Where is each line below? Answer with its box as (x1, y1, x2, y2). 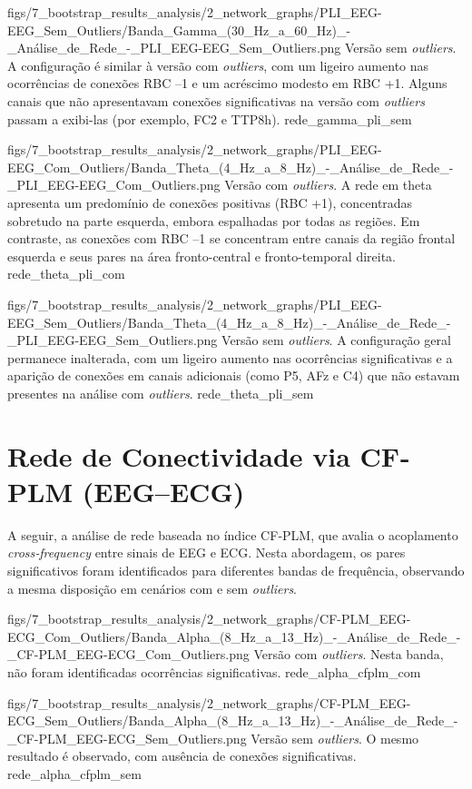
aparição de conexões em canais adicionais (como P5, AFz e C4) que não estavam (7, 366, 460, 385)
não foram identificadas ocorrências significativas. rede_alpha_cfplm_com (7, 662, 421, 681)
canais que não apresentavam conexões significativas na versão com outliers (7, 91, 425, 110)
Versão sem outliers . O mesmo (251, 728, 419, 747)
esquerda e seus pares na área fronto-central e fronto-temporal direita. (7, 246, 396, 265)
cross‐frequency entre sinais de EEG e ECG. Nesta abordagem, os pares (7, 543, 406, 562)
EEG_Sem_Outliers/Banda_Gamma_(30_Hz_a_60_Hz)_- (7, 20, 351, 39)
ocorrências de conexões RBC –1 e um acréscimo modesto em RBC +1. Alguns (7, 74, 447, 93)
